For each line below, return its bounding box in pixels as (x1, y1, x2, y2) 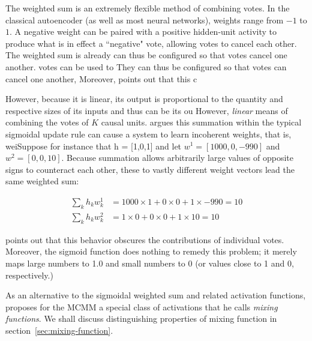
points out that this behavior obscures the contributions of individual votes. (5, 233, 284, 246)
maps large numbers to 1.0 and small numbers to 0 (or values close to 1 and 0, (5, 256, 294, 269)
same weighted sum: (5, 175, 79, 187)
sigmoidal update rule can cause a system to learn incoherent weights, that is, (5, 127, 292, 140)
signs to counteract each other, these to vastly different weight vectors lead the (5, 163, 295, 175)
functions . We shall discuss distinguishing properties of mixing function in (5, 312, 277, 325)
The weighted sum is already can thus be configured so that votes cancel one (5, 49, 287, 61)
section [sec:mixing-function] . (5, 324, 113, 336)
